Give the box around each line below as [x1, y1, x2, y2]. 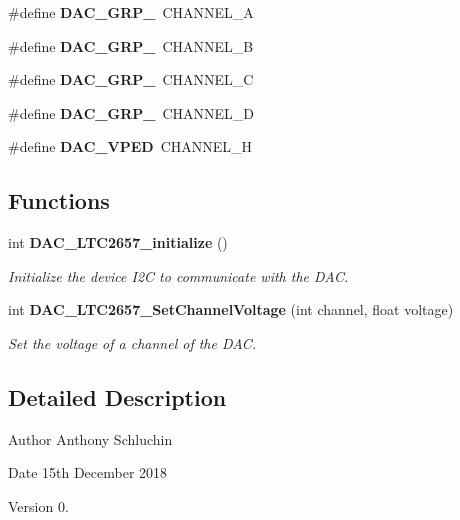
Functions [8, 185, 110, 216]
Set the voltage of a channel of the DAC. [8, 332, 257, 353]
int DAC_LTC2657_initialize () [8, 232, 228, 253]
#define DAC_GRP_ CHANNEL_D [8, 102, 255, 123]
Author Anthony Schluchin [8, 428, 173, 449]
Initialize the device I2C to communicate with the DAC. [8, 265, 349, 286]
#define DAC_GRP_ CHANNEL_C [8, 69, 254, 90]
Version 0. [8, 495, 69, 516]
